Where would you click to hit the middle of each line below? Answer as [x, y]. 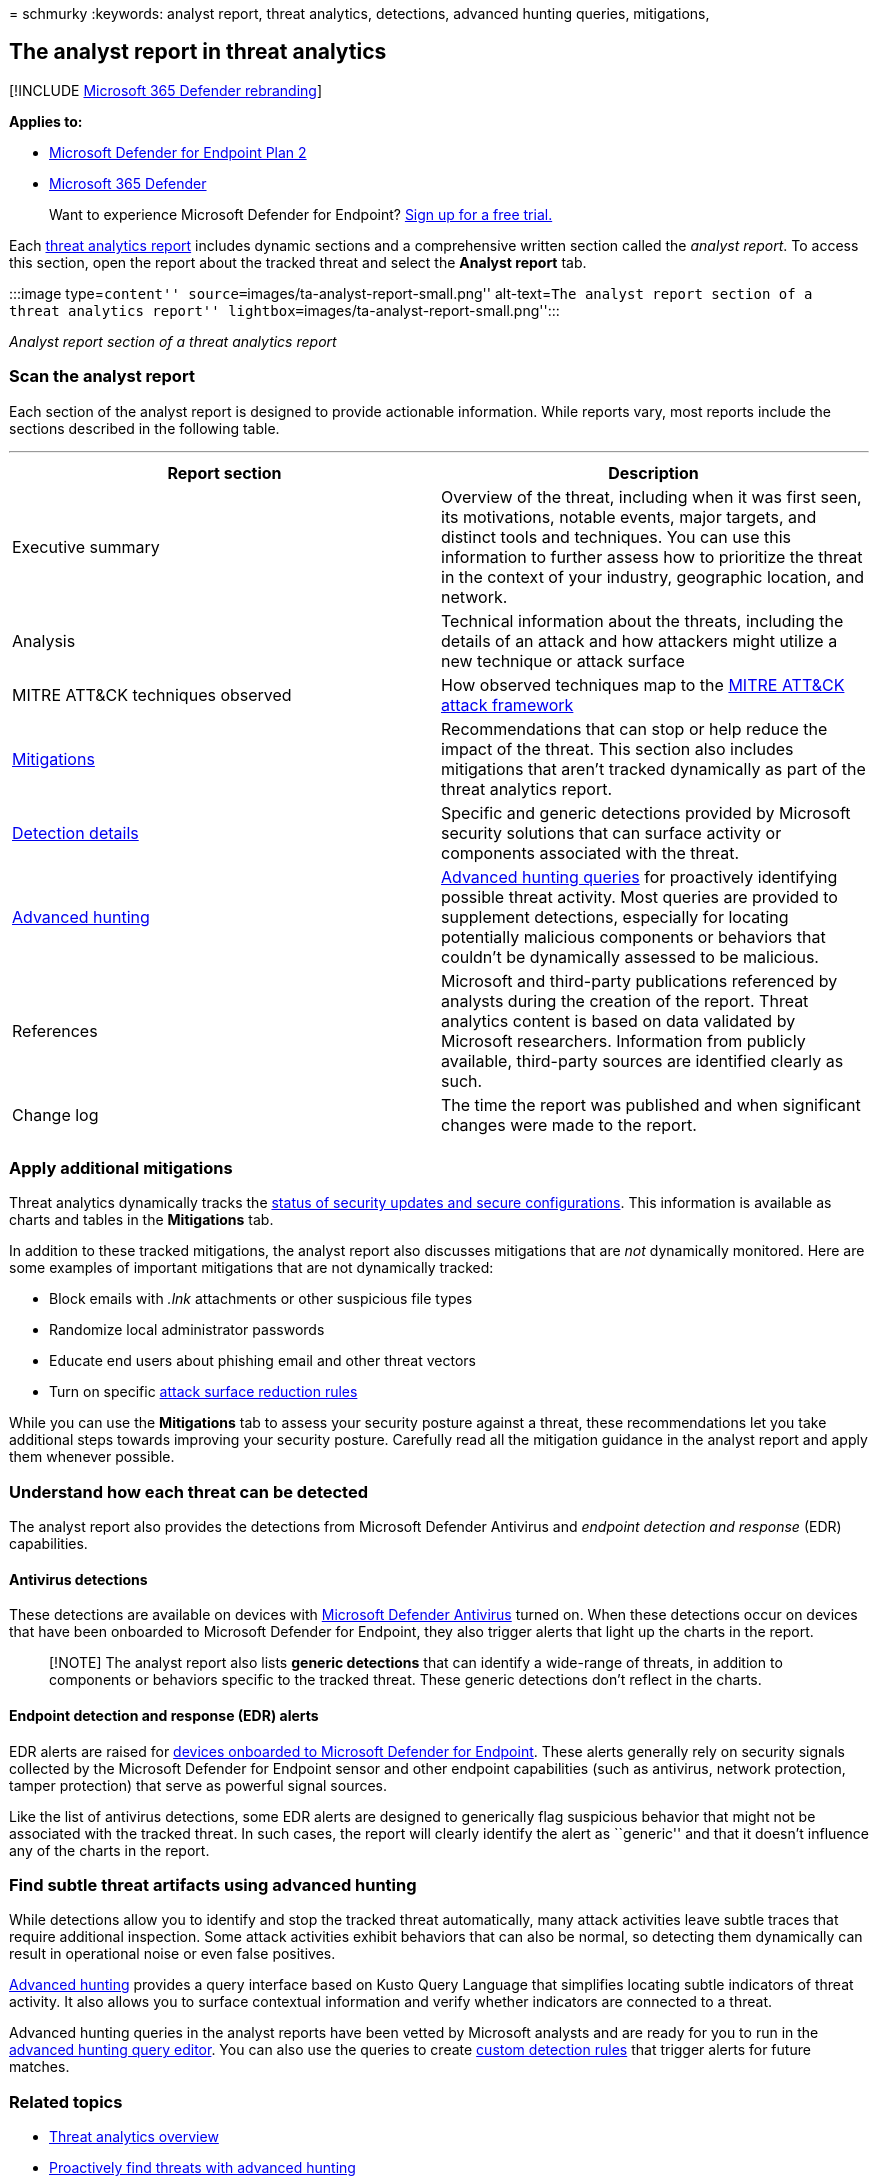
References [55, 1030]
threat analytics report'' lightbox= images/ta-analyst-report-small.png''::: [284, 310]
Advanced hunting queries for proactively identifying [639, 876]
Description [653, 472]
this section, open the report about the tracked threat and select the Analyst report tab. [298, 262]
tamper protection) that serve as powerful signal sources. [198, 1785]
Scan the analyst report [102, 376]
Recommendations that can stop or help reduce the [634, 728]
